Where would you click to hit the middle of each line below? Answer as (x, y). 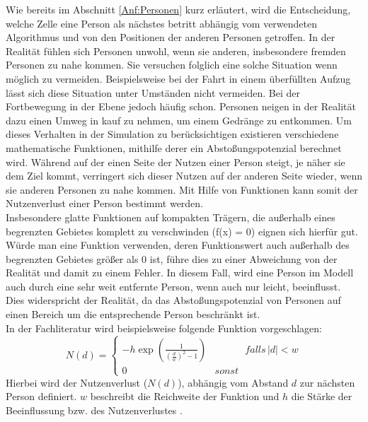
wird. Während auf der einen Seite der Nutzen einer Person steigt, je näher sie (176, 162)
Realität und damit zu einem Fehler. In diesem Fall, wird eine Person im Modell (180, 272)
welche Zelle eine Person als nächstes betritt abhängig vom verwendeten (162, 23)
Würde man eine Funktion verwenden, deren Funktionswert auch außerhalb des (178, 245)
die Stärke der (322, 396)
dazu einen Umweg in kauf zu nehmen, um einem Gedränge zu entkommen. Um (179, 120)
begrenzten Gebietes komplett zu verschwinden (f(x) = (125, 231)
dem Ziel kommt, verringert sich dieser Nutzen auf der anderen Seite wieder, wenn (184, 176)
